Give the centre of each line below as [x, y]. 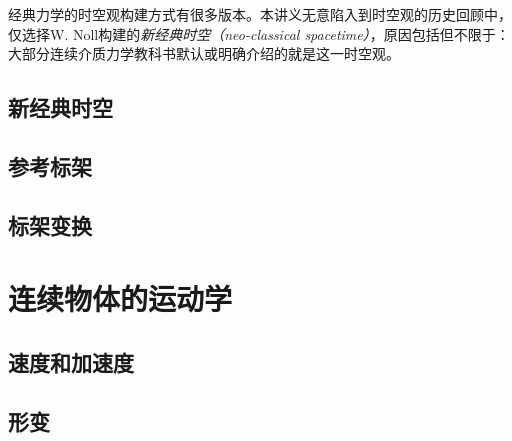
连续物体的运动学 [120, 298]
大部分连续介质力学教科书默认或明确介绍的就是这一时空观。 [204, 53]
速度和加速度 [71, 361]
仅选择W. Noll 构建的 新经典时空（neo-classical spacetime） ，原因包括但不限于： [259, 33]
